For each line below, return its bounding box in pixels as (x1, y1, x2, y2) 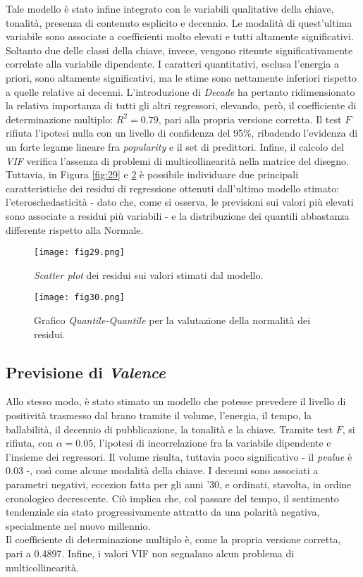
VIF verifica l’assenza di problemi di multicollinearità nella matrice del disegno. (6, 153, 349, 168)
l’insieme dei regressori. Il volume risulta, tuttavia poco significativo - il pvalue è (6, 449, 352, 464)
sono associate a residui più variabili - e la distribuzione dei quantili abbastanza (6, 208, 350, 223)
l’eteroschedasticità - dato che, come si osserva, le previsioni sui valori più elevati (6, 194, 354, 209)
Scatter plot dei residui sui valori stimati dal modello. (34, 267, 264, 282)
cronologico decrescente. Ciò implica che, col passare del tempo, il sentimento (6, 490, 339, 505)
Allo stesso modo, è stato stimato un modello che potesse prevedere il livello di (6, 394, 346, 409)
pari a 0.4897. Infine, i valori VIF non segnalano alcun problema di (6, 545, 295, 560)
